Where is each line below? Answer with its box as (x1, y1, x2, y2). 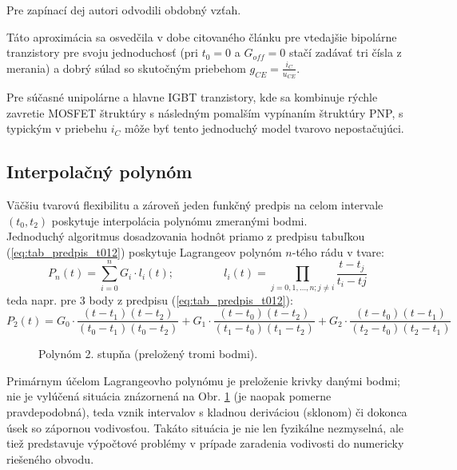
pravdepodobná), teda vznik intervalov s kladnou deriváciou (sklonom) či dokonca (6, 403, 407, 420)
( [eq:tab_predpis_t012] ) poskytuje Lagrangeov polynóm (6, 243, 282, 260)
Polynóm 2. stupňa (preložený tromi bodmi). (38, 345, 258, 362)
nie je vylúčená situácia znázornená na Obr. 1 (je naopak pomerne (6, 388, 332, 404)
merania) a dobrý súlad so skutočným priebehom (6, 59, 246, 76)
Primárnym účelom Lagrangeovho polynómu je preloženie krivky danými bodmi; (6, 372, 400, 388)
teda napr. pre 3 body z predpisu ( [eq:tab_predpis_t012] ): (6, 291, 293, 308)
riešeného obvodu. (6, 450, 94, 467)
